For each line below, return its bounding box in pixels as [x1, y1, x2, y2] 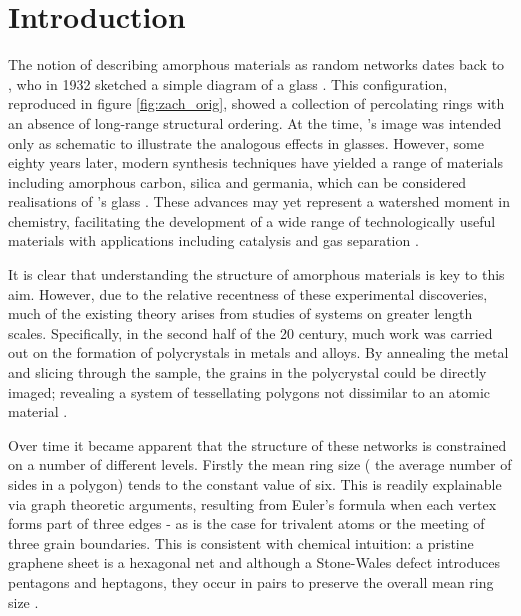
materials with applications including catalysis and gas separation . [8, 230, 419, 251]
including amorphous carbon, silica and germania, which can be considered [8, 171, 467, 192]
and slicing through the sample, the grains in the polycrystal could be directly [8, 362, 487, 383]
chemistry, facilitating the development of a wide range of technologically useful [8, 210, 496, 231]
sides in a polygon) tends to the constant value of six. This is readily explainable [8, 474, 502, 494]
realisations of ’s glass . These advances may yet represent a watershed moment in [8, 191, 511, 212]
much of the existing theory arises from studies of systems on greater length [8, 303, 473, 324]
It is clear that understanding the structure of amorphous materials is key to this [8, 264, 505, 285]
